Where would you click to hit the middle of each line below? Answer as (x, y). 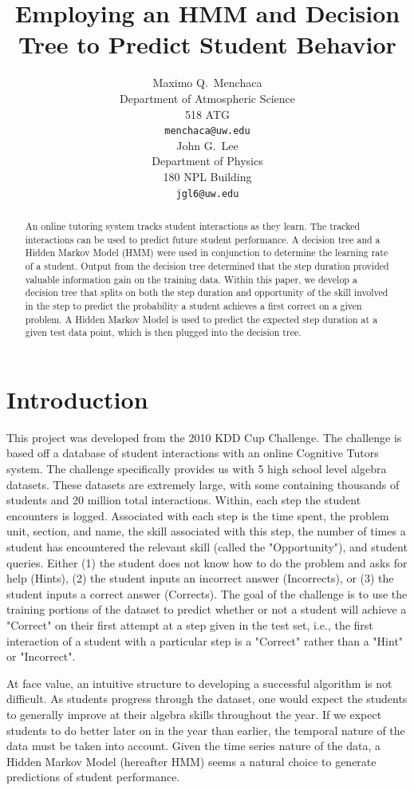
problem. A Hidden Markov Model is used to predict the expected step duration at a (201, 319)
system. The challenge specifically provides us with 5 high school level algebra (197, 469)
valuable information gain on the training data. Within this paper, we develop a (191, 279)
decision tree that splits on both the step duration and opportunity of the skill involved (207, 292)
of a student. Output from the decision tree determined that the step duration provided (207, 265)
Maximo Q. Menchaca (207, 83)
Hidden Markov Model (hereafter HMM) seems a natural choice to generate (191, 761)
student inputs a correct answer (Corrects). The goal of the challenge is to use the (207, 593)
